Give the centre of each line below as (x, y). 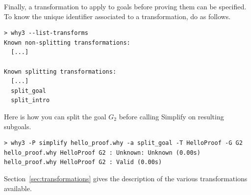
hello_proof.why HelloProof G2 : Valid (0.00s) (83, 162)
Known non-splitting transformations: (67, 42)
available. (18, 188)
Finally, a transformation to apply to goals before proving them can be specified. (125, 6)
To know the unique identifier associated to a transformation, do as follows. (117, 16)
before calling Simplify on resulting (171, 116)
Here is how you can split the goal (55, 116)
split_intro (30, 100)
